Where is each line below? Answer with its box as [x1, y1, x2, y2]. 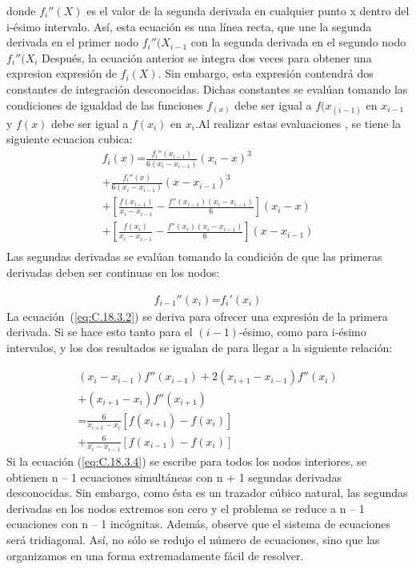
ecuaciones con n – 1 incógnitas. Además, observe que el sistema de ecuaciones [6, 515, 390, 532]
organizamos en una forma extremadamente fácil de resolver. [6, 547, 304, 563]
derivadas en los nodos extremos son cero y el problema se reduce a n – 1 [6, 499, 365, 516]
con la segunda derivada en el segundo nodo [190, 34, 406, 50]
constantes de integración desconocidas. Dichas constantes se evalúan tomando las [6, 80, 408, 97]
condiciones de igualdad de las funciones [6, 96, 203, 113]
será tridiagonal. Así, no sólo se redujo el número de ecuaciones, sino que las [6, 531, 380, 548]
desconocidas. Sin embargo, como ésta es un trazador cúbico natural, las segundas [6, 484, 408, 501]
